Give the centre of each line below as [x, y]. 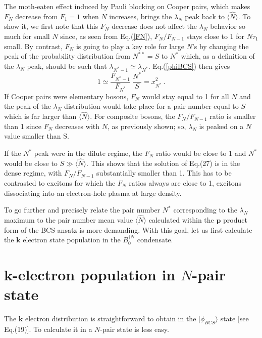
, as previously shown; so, [147, 126]
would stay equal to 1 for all [186, 96]
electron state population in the [72, 240]
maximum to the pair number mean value [69, 220]
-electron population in [94, 274]
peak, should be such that [67, 66]
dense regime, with [33, 173]
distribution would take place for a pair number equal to [151, 106]
